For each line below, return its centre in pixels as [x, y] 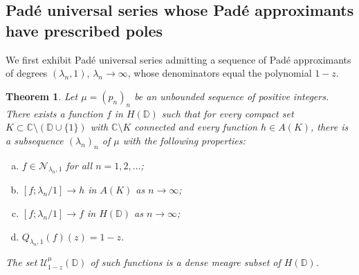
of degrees [27, 73]
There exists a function [54, 113]
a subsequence [35, 140]
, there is [330, 127]
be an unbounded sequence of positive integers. [232, 96]
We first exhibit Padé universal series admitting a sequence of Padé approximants [178, 59]
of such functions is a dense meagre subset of [185, 262]
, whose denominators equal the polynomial [220, 73]
